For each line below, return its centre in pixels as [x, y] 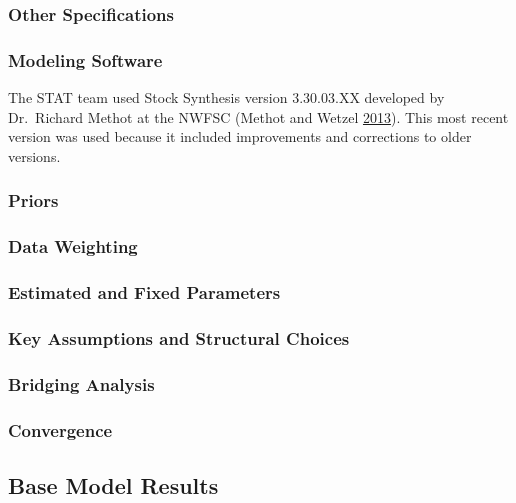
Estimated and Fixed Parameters [144, 292]
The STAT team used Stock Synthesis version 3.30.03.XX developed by [226, 97]
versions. [34, 155]
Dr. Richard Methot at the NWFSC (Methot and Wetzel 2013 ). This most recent [258, 116]
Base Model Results [113, 484]
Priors [33, 200]
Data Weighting [73, 246]
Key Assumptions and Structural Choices [179, 337]
